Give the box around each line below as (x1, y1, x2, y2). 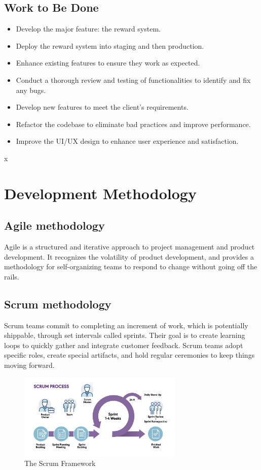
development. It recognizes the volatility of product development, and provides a (4, 251, 254, 262)
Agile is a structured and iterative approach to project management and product (4, 241, 255, 252)
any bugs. (16, 84, 46, 95)
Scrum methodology (4, 296, 111, 311)
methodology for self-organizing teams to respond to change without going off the (4, 261, 257, 272)
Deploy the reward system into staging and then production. (16, 40, 204, 51)
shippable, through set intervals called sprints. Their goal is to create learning (4, 330, 245, 340)
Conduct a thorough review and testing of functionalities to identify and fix (16, 74, 251, 85)
